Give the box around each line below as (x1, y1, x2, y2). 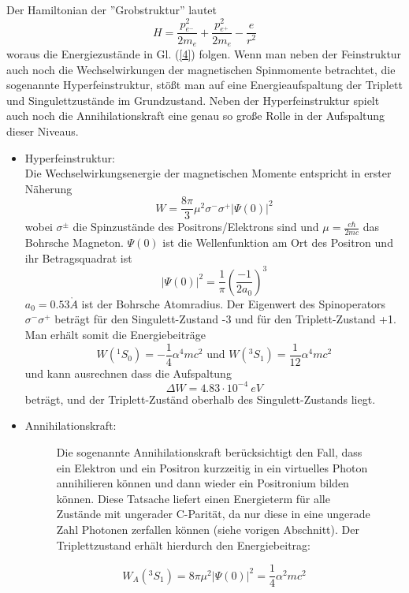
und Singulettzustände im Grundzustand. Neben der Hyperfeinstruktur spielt (6, 91, 380, 108)
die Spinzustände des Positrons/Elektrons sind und (73, 218, 319, 235)
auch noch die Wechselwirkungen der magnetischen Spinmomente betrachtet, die (6, 61, 396, 77)
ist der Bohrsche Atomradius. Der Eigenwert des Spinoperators (81, 295, 386, 311)
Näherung (24, 180, 73, 196)
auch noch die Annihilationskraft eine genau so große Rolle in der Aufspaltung (6, 107, 385, 124)
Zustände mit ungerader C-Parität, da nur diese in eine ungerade (56, 505, 370, 522)
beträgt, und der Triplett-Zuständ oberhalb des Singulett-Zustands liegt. (24, 390, 376, 407)
